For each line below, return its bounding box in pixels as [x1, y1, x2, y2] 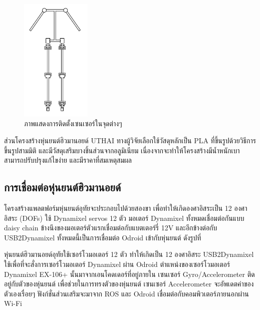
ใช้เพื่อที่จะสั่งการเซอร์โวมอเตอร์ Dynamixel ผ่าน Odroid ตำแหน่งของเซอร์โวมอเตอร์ [4, 258, 230, 269]
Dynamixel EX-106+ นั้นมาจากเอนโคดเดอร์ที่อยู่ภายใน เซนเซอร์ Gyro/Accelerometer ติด [4, 268, 255, 279]
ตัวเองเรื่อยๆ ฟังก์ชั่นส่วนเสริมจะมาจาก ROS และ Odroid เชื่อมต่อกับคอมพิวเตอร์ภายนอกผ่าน [4, 288, 249, 298]
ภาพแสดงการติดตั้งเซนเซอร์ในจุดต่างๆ [24, 118, 122, 129]
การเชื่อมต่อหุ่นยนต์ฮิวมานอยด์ [4, 179, 121, 195]
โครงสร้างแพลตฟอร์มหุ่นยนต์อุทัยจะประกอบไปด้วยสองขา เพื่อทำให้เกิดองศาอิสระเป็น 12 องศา [4, 203, 247, 213]
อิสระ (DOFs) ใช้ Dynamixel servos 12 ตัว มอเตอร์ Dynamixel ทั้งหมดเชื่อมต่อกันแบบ [4, 212, 244, 223]
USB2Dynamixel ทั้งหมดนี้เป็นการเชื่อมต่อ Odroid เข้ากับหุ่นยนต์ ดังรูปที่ [4, 232, 201, 242]
